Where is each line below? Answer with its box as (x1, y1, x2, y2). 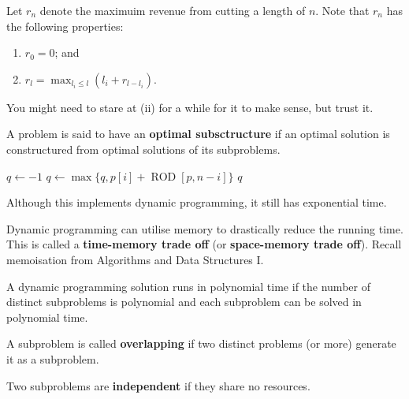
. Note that (315, 2, 370, 18)
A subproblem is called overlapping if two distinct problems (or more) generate (6, 335, 396, 352)
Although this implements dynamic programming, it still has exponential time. (6, 194, 387, 211)
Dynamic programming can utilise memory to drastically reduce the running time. (6, 220, 403, 237)
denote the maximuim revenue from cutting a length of (39, 2, 306, 18)
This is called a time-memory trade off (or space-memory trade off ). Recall (6, 236, 402, 252)
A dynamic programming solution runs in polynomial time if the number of (6, 278, 370, 294)
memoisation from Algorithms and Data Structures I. (6, 251, 264, 267)
